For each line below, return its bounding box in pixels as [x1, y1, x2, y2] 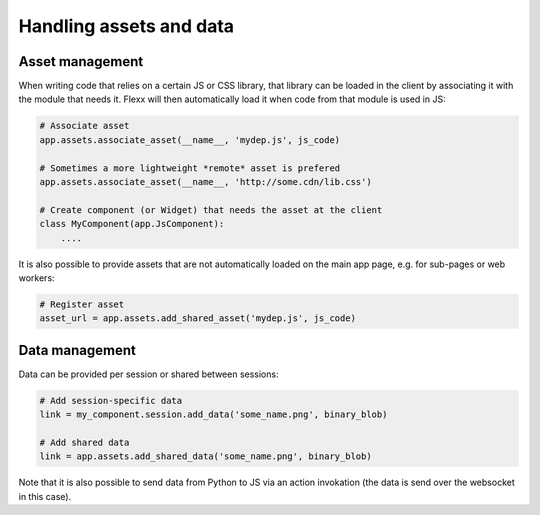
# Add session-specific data [39, 395, 183, 406]
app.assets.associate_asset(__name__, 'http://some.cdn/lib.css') [39, 176, 372, 187]
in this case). [18, 490, 72, 502]
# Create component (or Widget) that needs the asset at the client [39, 204, 383, 215]
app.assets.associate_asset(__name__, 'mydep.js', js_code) [39, 134, 341, 145]
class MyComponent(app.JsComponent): [39, 218, 225, 230]
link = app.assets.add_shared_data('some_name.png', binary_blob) [39, 451, 372, 462]
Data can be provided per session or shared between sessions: [18, 368, 279, 380]
